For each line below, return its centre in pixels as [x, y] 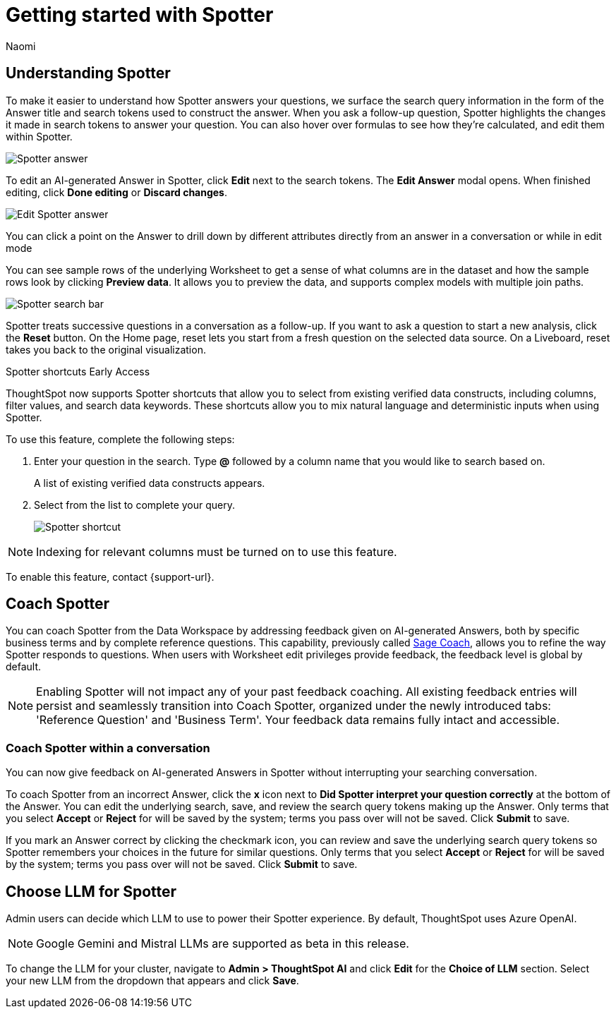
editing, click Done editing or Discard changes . [117, 192]
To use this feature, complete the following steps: [120, 439]
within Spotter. [39, 136]
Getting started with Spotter [140, 15]
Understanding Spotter [88, 73]
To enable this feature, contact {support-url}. [110, 577]
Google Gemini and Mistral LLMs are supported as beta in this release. [223, 944]
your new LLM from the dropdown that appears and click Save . [152, 981]
